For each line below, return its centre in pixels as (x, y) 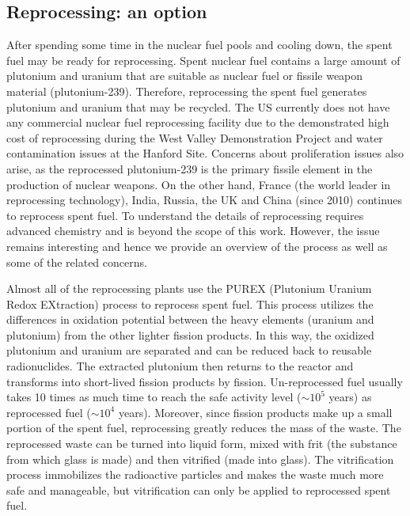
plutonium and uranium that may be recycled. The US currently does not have (198, 106)
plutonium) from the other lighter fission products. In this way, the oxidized (190, 334)
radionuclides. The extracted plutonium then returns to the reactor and (180, 366)
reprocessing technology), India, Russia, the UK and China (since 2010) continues (205, 200)
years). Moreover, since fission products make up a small (255, 412)
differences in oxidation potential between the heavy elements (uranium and (190, 319)
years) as (350, 397)
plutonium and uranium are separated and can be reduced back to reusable (189, 350)
